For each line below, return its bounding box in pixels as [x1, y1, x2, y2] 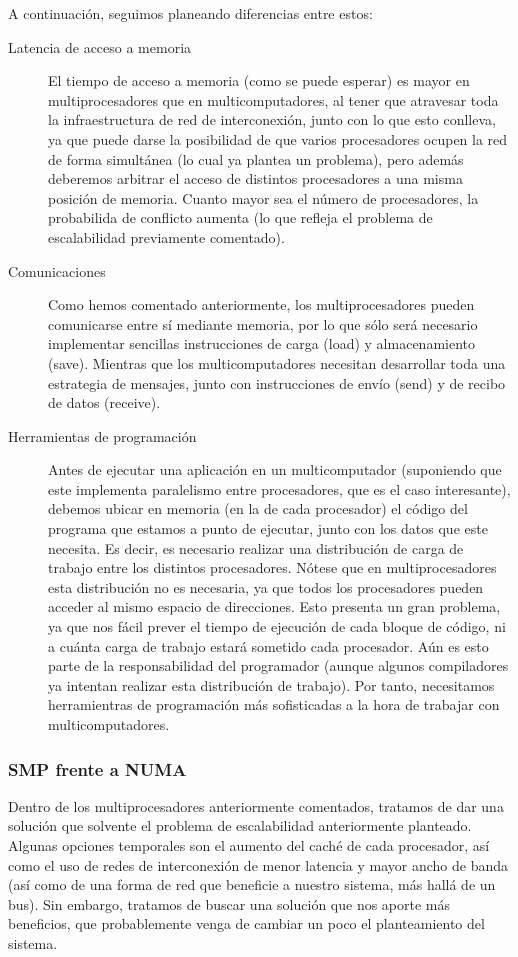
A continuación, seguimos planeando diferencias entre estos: [8, 3, 373, 23]
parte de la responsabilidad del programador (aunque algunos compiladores [48, 655, 509, 676]
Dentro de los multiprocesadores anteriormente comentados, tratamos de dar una [8, 795, 504, 816]
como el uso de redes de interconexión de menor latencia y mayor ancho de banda [8, 854, 508, 875]
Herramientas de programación [8, 425, 197, 446]
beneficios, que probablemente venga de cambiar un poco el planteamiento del [8, 913, 485, 934]
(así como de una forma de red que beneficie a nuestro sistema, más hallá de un [8, 874, 496, 895]
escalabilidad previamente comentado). [48, 226, 285, 247]
